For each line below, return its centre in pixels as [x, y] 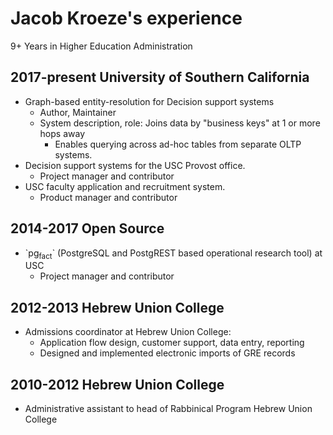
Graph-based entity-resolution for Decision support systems [149, 101]
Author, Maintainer [78, 112]
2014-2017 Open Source [87, 228]
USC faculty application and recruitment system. [125, 186]
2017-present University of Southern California [160, 77]
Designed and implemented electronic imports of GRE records [167, 353]
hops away [62, 133]
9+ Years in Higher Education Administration [101, 46]
